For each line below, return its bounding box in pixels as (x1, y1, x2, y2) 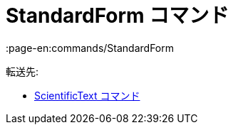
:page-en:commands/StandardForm (6, 41, 174, 54)
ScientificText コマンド (34, 89, 140, 102)
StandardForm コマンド (6, 4, 229, 28)
